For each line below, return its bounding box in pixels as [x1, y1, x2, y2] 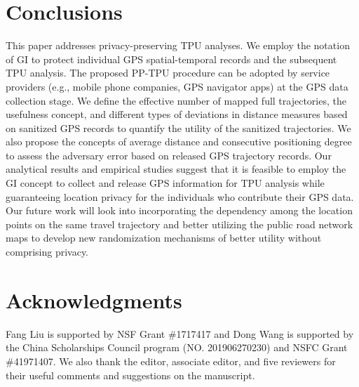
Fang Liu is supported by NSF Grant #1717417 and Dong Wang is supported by [6, 326, 354, 341]
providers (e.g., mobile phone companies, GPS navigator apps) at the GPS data [6, 79, 348, 93]
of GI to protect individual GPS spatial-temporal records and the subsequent [6, 51, 337, 66]
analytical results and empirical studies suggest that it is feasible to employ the [6, 162, 346, 176]
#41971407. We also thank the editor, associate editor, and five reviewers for [6, 353, 336, 368]
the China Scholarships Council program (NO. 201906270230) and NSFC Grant [6, 340, 348, 355]
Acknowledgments [6, 285, 182, 314]
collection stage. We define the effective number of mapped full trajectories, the [6, 93, 346, 107]
